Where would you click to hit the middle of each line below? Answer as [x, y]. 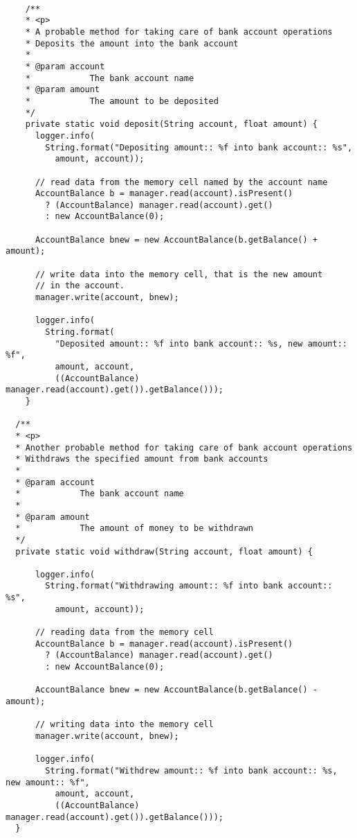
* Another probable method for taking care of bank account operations [184, 447]
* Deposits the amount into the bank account [132, 43]
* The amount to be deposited [122, 101]
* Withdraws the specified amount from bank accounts [142, 459]
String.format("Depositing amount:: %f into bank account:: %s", [199, 147]
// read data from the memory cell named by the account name [181, 182]
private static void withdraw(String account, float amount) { [164, 551]
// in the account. [80, 286]
